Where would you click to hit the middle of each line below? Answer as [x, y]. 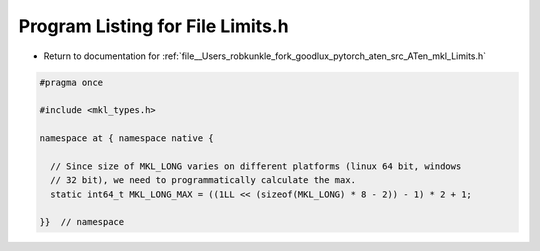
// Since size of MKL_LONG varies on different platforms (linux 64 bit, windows [256, 166]
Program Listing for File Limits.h [153, 26]
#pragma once [71, 82]
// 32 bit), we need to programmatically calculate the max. [203, 180]
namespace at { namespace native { [126, 138]
